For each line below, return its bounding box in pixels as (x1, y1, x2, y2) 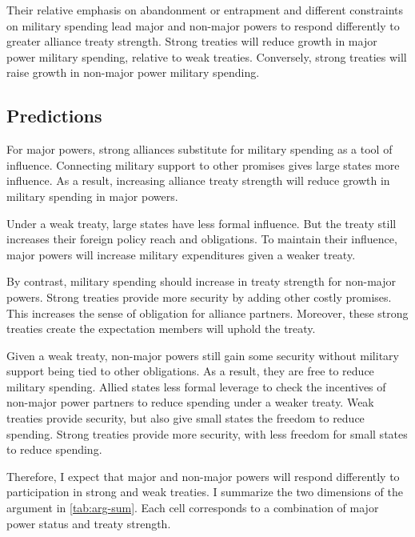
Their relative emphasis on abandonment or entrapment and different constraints (6, 2, 403, 18)
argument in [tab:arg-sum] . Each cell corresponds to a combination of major (6, 499, 379, 516)
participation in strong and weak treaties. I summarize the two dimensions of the (6, 483, 403, 500)
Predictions (6, 103, 102, 128)
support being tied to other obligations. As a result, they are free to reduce (6, 363, 374, 379)
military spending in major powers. (6, 187, 178, 204)
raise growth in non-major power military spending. (6, 64, 260, 81)
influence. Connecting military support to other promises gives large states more (6, 156, 400, 173)
